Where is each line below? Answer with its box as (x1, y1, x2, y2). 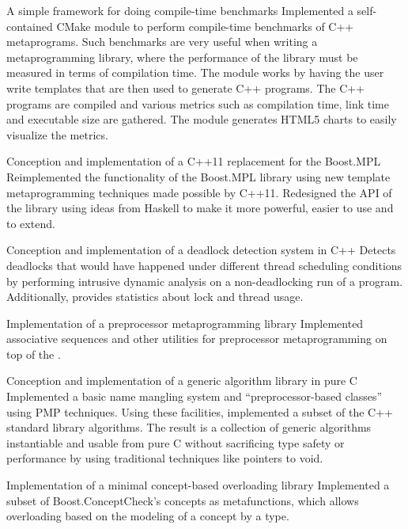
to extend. (6, 215, 55, 231)
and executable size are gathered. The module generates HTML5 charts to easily (6, 111, 397, 127)
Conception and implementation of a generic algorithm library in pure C (6, 372, 357, 389)
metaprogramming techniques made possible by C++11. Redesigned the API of (6, 184, 392, 200)
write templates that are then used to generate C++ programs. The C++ (6, 79, 365, 96)
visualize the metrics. (6, 126, 108, 143)
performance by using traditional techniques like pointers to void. (6, 450, 323, 466)
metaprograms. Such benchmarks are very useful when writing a (6, 33, 318, 50)
